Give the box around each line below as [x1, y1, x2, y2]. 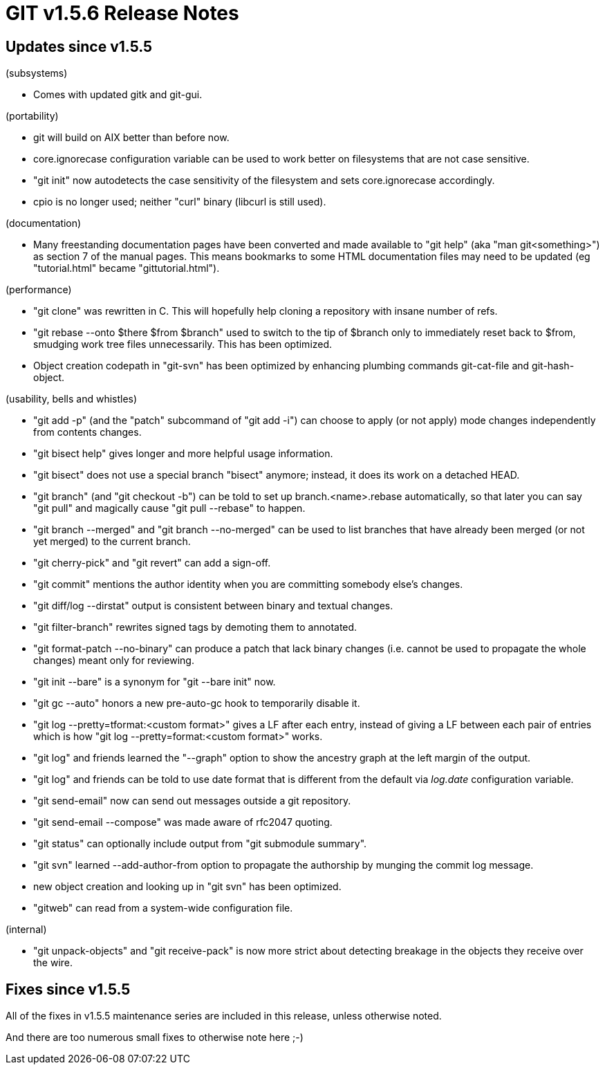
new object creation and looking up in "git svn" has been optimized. [33, 880, 342, 893]
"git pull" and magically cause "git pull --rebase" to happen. [33, 502, 306, 515]
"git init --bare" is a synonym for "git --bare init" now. [33, 676, 276, 688]
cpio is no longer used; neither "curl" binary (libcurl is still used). [33, 196, 326, 208]
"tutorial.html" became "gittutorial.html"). [33, 262, 220, 275]
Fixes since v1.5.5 [6, 980, 131, 998]
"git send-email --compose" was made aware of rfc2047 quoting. [33, 816, 333, 829]
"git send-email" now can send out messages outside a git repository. [33, 795, 351, 807]
